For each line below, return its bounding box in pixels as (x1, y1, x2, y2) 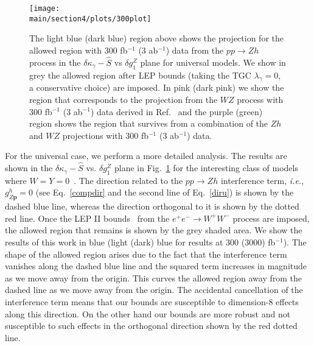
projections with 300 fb (62, 129, 148, 141)
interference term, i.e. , (220, 174, 304, 186)
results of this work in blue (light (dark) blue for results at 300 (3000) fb (5, 236, 276, 249)
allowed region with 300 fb (29, 43, 128, 56)
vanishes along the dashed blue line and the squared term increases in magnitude (5, 259, 307, 272)
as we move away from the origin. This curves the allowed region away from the (5, 271, 302, 284)
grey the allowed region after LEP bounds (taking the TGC (29, 68, 251, 81)
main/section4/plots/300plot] (29, 14, 152, 23)
